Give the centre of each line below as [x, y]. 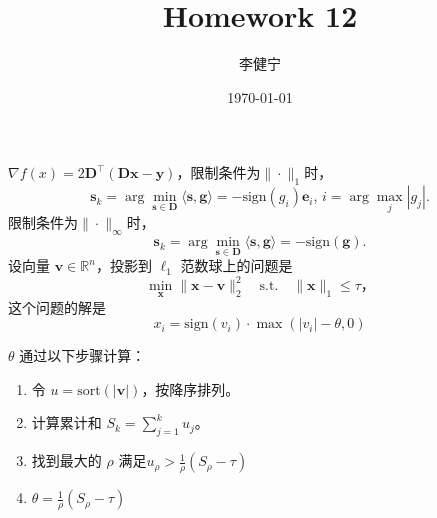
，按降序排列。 [190, 388]
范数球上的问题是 [236, 265]
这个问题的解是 [57, 306]
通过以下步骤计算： [82, 355]
